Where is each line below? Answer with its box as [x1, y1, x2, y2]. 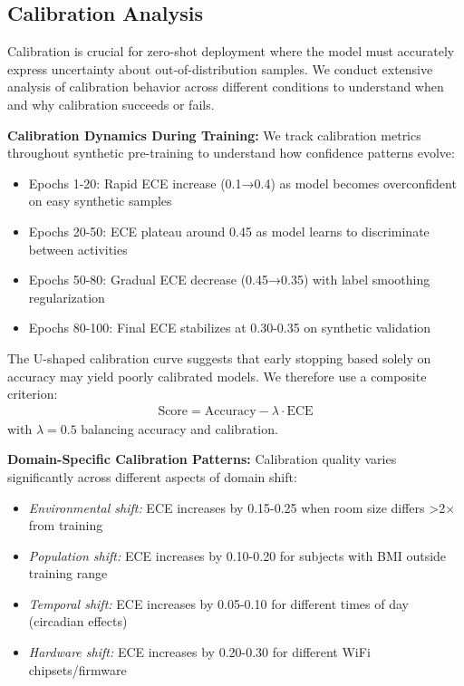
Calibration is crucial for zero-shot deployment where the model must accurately [7, 42, 455, 61]
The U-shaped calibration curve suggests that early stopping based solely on [7, 348, 431, 367]
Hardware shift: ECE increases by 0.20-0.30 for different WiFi [28, 643, 371, 662]
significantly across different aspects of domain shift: [7, 467, 297, 486]
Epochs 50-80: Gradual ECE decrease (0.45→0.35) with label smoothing [28, 270, 430, 289]
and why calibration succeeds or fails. [7, 94, 215, 113]
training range [28, 564, 108, 583]
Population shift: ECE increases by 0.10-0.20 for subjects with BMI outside [28, 546, 447, 565]
